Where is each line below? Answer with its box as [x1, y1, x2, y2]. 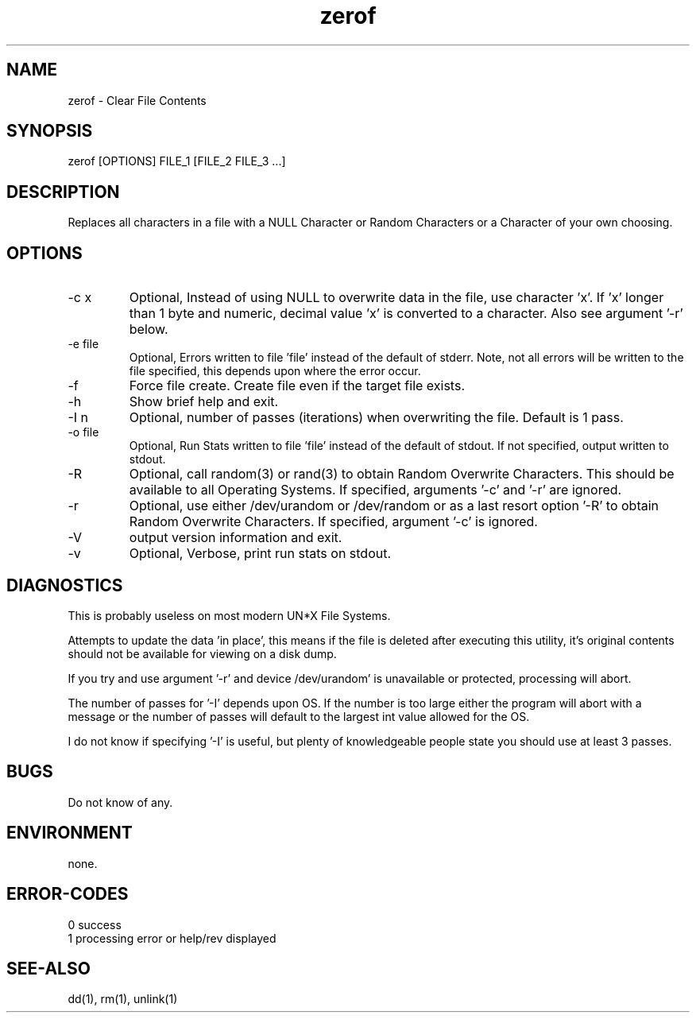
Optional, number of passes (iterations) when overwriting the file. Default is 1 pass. [129, 409, 624, 426]
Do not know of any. [68, 795, 173, 809]
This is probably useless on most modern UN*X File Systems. [68, 608, 391, 622]
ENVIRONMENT [6, 823, 133, 843]
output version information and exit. [129, 529, 342, 546]
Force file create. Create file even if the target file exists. [129, 378, 465, 394]
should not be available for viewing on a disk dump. [68, 646, 337, 661]
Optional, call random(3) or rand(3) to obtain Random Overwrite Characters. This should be [129, 466, 675, 482]
